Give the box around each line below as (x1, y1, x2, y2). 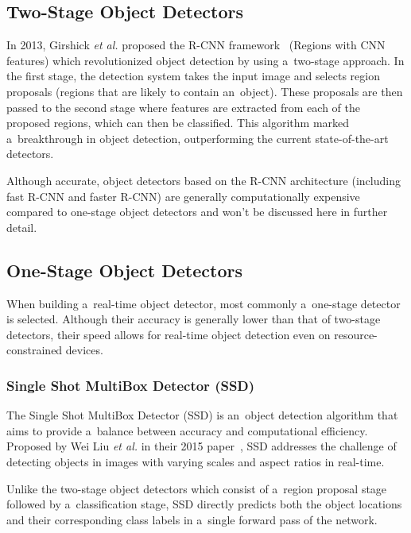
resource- (334, 326, 378, 342)
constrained (6, 342, 63, 358)
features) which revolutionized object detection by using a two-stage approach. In (6, 52, 405, 68)
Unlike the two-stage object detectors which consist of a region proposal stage (6, 480, 387, 496)
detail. (6, 218, 37, 235)
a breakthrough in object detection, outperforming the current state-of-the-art (6, 129, 389, 146)
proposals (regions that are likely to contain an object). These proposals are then (6, 83, 403, 99)
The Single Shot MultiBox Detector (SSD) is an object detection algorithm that (6, 407, 398, 423)
